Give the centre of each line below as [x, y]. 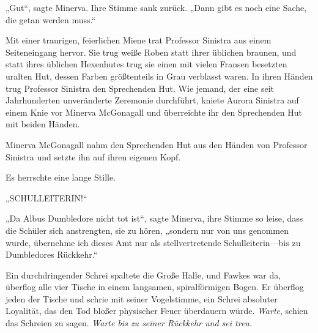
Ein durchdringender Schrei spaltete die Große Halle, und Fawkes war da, [143, 275]
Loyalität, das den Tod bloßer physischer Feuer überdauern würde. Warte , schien [157, 311]
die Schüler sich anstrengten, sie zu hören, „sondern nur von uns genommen [147, 230]
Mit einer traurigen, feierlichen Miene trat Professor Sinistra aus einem [139, 40]
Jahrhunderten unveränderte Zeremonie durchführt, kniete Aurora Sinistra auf [152, 100]
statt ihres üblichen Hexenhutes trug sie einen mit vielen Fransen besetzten [146, 64]
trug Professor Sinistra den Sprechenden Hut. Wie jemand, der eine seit [140, 88]
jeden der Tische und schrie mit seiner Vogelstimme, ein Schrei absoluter [142, 298]
